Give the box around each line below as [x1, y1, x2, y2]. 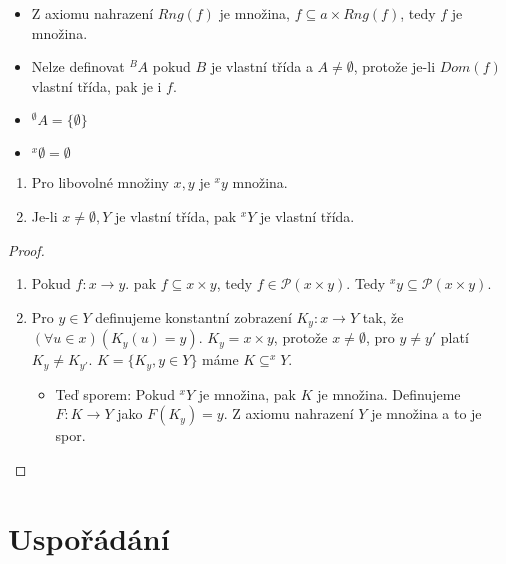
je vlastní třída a [210, 56, 313, 77]
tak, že [362, 306, 404, 327]
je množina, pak [198, 383, 297, 404]
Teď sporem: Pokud [55, 383, 175, 404]
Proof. [8, 239, 45, 260]
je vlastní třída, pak [115, 205, 237, 226]
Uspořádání [8, 517, 170, 558]
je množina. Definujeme [317, 383, 461, 404]
